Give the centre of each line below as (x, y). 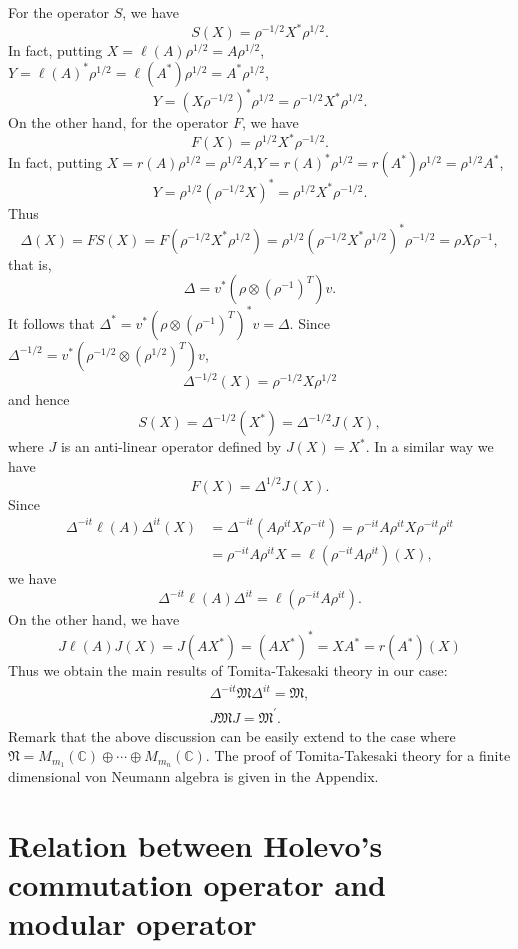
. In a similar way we (429, 446)
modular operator (132, 923)
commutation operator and (197, 884)
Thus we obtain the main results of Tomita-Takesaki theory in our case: (228, 670)
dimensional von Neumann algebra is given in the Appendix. (193, 776)
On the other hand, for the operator (118, 122)
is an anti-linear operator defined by (171, 446)
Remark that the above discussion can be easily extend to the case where (232, 735)
